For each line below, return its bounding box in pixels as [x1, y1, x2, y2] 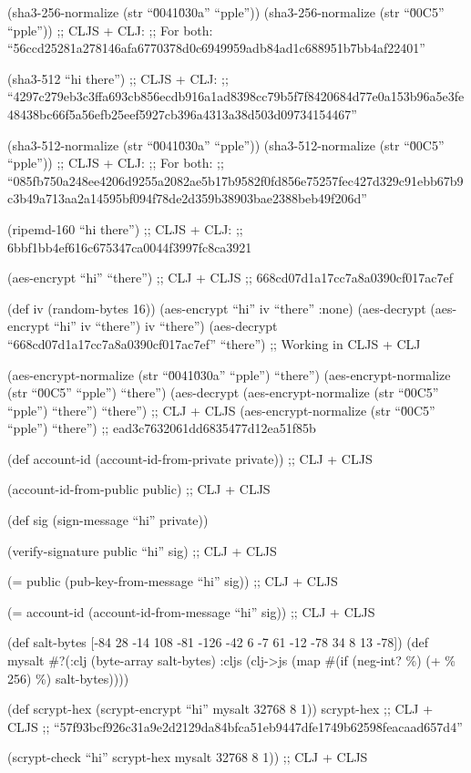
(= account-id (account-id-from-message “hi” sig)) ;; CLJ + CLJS [7, 602, 375, 621]
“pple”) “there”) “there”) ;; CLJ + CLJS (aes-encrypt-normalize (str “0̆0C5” [7, 400, 435, 419]
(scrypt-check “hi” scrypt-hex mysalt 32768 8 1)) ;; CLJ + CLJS [7, 747, 368, 767]
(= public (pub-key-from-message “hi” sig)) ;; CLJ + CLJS [7, 572, 338, 591]
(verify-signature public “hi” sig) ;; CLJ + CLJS [7, 541, 277, 560]
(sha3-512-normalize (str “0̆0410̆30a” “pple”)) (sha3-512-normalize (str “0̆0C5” [7, 135, 445, 154]
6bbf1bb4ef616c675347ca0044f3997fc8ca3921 [7, 237, 252, 256]
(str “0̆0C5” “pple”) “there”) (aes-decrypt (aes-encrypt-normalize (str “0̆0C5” [7, 383, 439, 402]
